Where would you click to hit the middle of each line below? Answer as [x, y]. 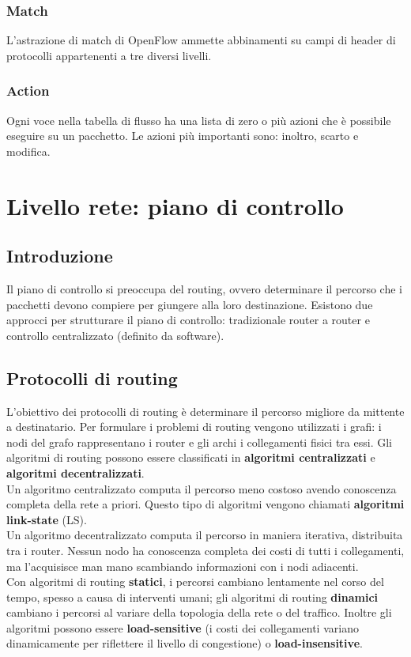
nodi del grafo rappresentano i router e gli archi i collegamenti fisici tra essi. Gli [199, 442]
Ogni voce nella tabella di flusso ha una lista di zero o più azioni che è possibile [199, 120]
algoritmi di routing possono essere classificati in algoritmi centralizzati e [191, 457]
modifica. [28, 151]
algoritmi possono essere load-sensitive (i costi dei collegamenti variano [183, 627]
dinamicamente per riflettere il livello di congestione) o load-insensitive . [185, 643]
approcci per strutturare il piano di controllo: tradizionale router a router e [188, 320]
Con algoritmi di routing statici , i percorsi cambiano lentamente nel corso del [195, 581]
